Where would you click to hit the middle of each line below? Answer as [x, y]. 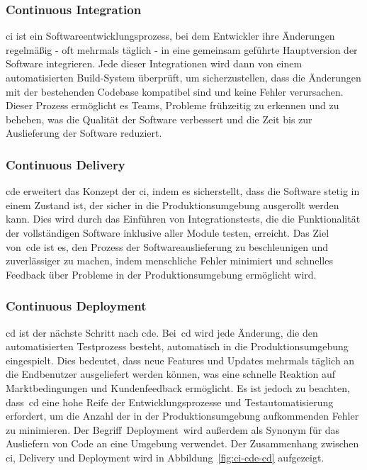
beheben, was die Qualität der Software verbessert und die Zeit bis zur [159, 119]
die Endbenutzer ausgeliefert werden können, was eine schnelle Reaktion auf [171, 374]
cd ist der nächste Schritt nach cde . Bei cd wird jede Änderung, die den [162, 332]
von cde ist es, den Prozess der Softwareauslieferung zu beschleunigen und [167, 246]
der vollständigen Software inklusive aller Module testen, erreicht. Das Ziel [168, 232]
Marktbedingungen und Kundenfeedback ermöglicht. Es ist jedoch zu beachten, [178, 387]
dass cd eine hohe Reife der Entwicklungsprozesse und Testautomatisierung [170, 402]
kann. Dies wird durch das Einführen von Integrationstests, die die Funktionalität [183, 219]
